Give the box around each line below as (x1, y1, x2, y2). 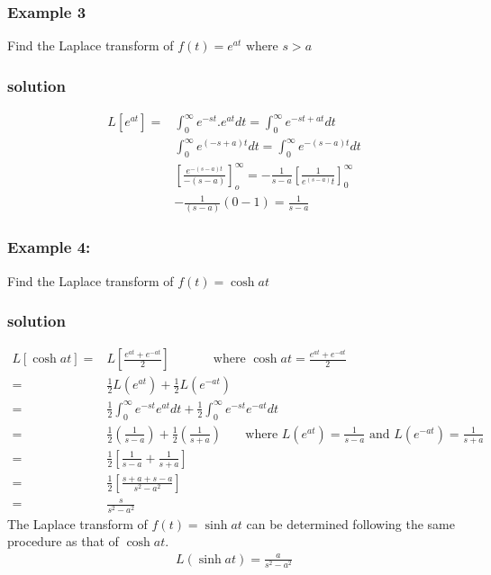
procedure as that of (7, 532, 119, 551)
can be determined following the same (246, 514, 455, 533)
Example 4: (7, 236, 91, 258)
